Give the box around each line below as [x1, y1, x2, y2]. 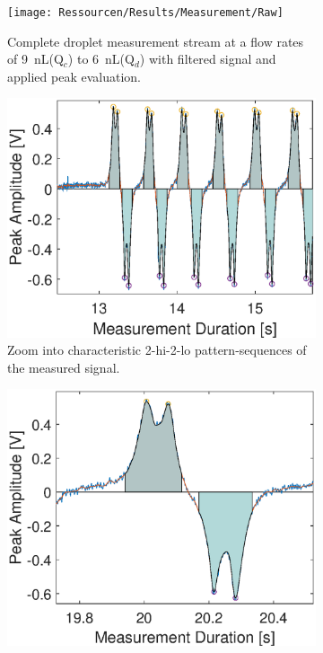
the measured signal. [7, 357, 120, 376]
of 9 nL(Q [7, 49, 64, 68]
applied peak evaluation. [7, 66, 141, 85]
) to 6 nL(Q [67, 49, 135, 68]
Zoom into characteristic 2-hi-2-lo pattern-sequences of [7, 340, 307, 359]
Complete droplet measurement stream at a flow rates [7, 31, 304, 50]
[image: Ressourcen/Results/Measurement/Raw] [7, 6, 284, 19]
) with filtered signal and [139, 49, 276, 68]
